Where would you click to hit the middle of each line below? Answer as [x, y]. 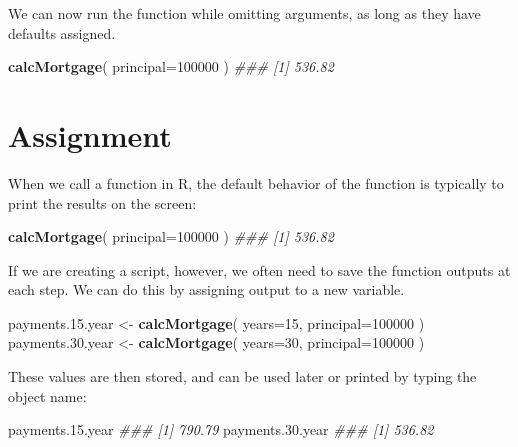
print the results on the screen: [102, 202]
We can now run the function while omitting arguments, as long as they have [244, 13]
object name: [47, 395]
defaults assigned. [62, 32]
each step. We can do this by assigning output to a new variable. [206, 289]
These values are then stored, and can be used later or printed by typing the [242, 376]
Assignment [90, 134]
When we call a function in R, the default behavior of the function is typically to [256, 182]
